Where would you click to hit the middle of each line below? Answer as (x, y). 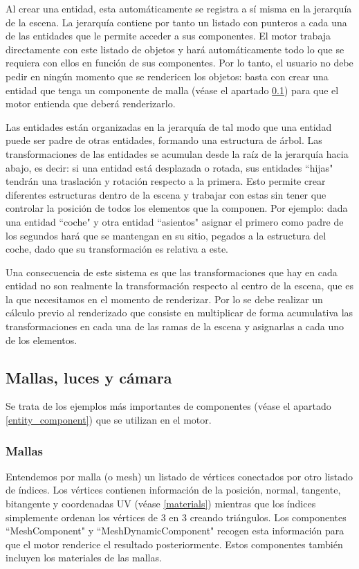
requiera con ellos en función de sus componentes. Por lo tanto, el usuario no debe (179, 63)
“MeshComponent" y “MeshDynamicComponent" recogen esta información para (175, 531)
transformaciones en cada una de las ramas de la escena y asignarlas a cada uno (175, 326)
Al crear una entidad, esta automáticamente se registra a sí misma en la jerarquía (179, 8)
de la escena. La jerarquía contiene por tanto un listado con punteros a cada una (176, 22)
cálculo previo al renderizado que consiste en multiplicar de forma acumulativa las (179, 313)
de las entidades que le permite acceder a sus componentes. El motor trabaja (168, 36)
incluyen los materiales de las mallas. (84, 558)
